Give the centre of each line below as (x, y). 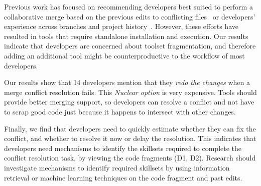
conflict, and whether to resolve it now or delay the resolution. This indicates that (130, 138)
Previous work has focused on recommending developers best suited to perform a (128, 6)
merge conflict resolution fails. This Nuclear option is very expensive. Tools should (130, 92)
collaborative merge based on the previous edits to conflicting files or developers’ (130, 16)
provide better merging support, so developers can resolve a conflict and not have (129, 102)
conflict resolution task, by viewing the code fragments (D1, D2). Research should (130, 158)
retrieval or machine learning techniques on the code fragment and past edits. (123, 177)
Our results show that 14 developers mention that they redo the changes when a (127, 82)
